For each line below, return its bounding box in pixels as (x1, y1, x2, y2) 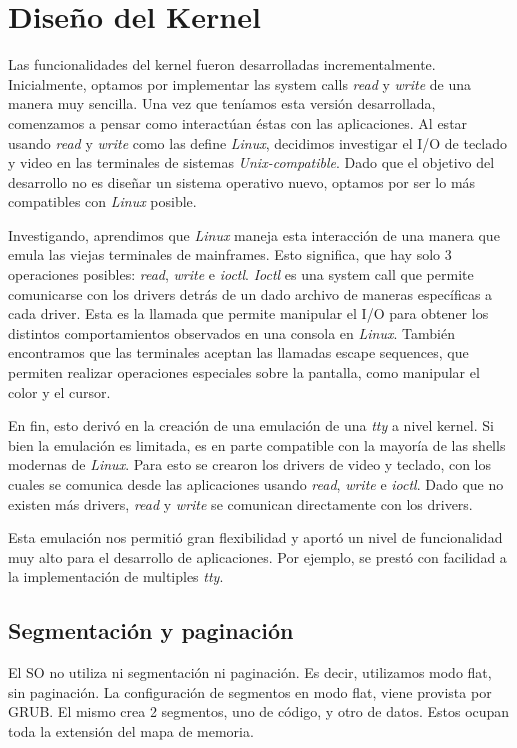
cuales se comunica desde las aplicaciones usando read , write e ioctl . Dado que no (8, 474, 504, 494)
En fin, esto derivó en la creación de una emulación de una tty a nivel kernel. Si (8, 415, 494, 436)
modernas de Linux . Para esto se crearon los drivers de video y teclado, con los (8, 454, 492, 475)
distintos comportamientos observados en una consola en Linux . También (8, 322, 455, 343)
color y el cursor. (8, 381, 111, 402)
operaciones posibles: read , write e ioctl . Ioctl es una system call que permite (8, 264, 474, 285)
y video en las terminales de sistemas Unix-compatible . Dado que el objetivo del (8, 152, 495, 173)
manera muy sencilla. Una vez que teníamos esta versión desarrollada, (8, 93, 436, 114)
